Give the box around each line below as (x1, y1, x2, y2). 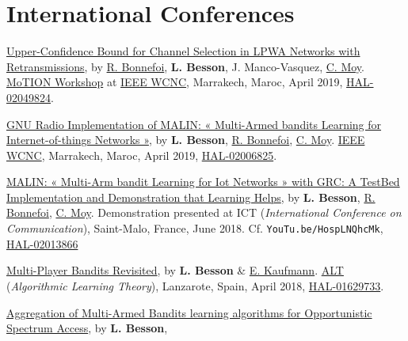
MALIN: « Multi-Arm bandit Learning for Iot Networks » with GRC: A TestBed (6, 173, 400, 190)
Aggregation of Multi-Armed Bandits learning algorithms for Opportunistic (6, 304, 372, 320)
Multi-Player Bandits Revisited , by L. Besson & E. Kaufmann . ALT (6, 262, 344, 278)
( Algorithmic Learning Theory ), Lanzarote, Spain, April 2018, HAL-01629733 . (6, 277, 384, 294)
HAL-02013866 (6, 235, 78, 252)
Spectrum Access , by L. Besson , (6, 320, 168, 336)
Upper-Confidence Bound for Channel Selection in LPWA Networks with (6, 43, 360, 59)
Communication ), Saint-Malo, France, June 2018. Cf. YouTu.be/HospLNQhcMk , (6, 220, 383, 237)
